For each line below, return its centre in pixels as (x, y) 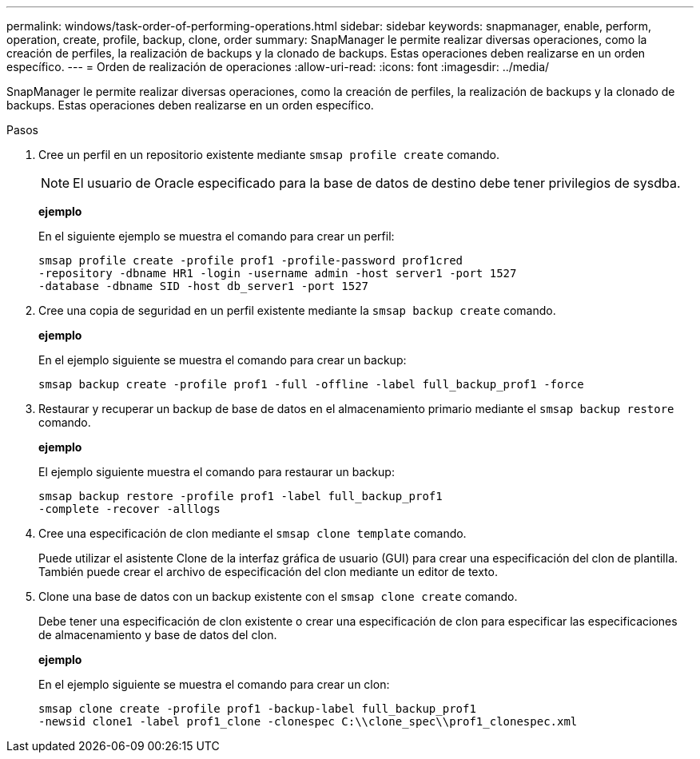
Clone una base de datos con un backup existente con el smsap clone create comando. (278, 596)
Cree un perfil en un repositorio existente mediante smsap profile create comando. (269, 155)
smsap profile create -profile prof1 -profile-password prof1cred (251, 260)
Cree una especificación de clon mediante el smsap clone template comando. (253, 533)
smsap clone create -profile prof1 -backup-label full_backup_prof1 (257, 709)
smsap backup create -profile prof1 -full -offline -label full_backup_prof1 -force (311, 384)
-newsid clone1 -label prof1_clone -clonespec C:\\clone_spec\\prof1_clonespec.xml (308, 721)
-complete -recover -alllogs (129, 509)
